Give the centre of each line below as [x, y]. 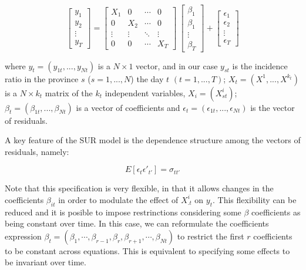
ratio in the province [42, 78]
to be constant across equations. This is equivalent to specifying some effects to [147, 250]
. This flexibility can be [255, 199]
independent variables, [145, 92]
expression [23, 236]
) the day [147, 78]
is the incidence [260, 65]
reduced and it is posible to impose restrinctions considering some [123, 212]
